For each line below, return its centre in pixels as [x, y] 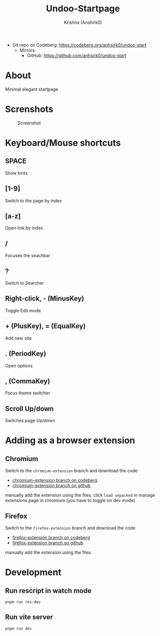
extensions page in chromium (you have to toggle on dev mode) [70, 500]
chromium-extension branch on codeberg [55, 480]
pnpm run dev [19, 629]
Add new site [19, 338]
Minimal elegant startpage [32, 89]
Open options [19, 366]
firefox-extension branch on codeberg [51, 537]
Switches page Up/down [30, 421]
